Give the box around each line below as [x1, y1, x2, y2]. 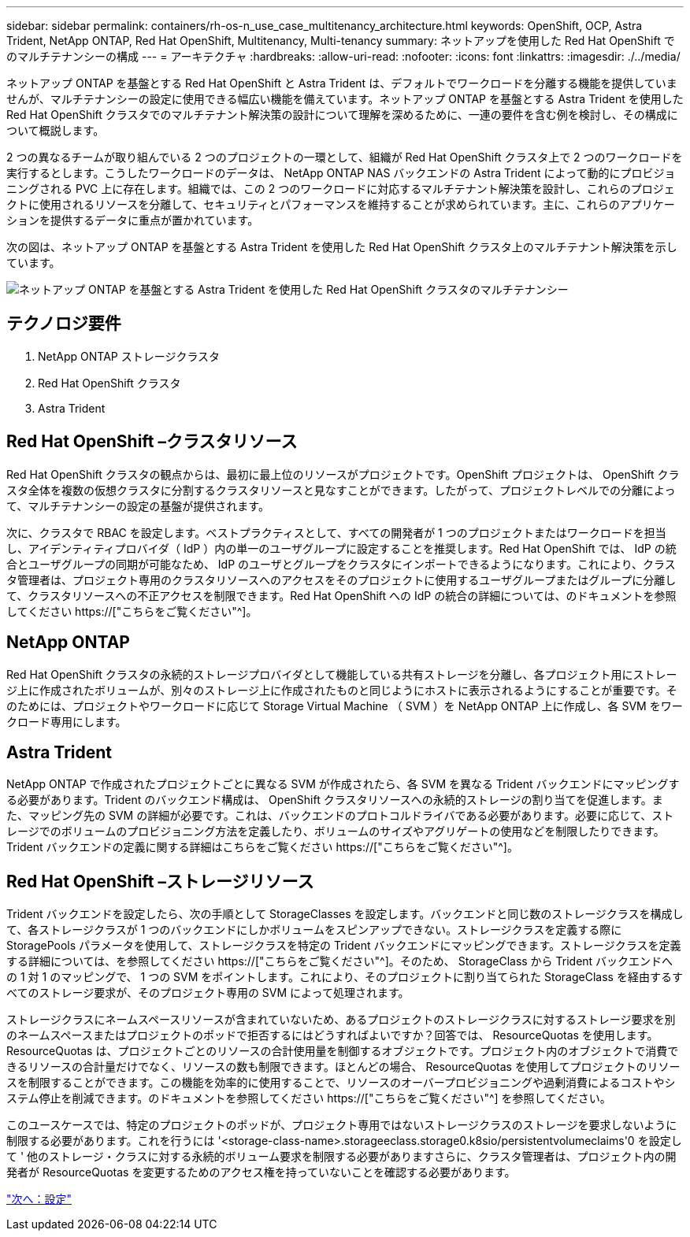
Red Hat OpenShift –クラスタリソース [6, 431, 298, 452]
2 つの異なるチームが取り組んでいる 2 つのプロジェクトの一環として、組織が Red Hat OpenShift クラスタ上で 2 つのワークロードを [6, 150, 683, 164]
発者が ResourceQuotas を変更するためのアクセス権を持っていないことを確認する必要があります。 [6, 1165, 516, 1180]
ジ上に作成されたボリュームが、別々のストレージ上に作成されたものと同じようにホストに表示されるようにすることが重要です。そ [6, 683, 677, 697]
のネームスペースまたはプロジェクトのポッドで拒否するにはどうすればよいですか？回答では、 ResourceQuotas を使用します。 [6, 1028, 658, 1043]
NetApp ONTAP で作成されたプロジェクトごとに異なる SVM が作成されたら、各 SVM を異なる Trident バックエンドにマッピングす [6, 777, 680, 791]
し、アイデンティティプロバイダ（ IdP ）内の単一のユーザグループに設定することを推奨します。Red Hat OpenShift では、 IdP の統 [6, 541, 677, 555]
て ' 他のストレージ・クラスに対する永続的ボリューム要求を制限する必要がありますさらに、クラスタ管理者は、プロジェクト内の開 [6, 1150, 677, 1164]
